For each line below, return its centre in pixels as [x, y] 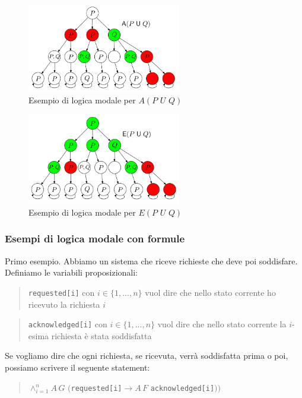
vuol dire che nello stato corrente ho [210, 292]
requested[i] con [61, 292]
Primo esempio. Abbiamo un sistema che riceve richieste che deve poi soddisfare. [151, 260]
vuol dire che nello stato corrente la [222, 324]
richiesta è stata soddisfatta [101, 335]
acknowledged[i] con [68, 324]
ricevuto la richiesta [64, 304]
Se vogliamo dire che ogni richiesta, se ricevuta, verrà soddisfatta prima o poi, [147, 356]
